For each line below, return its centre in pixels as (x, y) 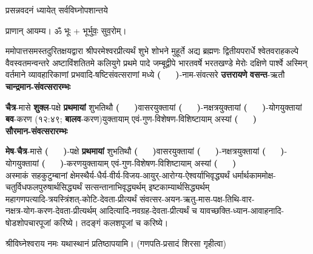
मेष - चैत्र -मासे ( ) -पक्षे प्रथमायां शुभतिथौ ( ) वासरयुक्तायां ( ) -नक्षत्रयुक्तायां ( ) (145, 151)
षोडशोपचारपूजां (28, 222)
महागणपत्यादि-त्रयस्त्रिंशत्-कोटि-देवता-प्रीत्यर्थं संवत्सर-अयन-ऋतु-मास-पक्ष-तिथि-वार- (130, 198)
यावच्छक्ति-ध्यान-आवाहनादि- (242, 211)
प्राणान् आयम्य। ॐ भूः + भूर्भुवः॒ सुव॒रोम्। (66, 30)
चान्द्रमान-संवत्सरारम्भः (38, 86)
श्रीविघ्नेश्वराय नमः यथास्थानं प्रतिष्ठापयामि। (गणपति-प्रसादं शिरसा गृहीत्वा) (116, 243)
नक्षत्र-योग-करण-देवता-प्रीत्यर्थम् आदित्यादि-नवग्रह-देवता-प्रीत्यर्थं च (101, 211)
